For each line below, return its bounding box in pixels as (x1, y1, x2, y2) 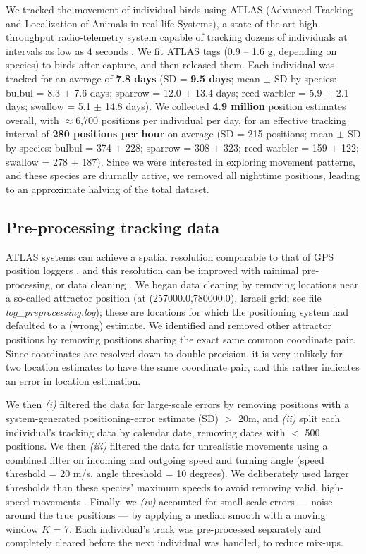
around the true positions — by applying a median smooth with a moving (6, 507, 326, 522)
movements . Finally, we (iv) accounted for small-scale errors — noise (32, 493, 333, 508)
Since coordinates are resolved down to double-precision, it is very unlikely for (6, 345, 343, 360)
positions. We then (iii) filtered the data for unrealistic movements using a (6, 438, 328, 453)
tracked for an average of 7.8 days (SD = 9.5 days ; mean (6, 70, 260, 85)
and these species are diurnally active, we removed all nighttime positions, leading (6, 168, 360, 183)
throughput (6, 30, 55, 44)
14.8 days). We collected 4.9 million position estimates (104, 99, 346, 113)
